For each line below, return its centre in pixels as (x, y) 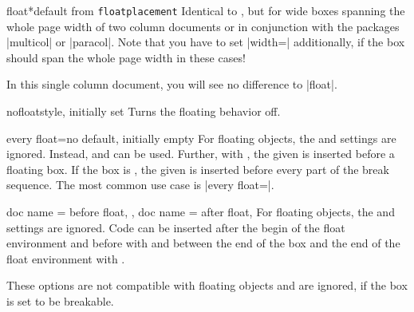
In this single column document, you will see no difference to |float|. (172, 84)
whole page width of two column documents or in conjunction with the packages (203, 26)
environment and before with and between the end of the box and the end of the (203, 243)
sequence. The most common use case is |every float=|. (140, 185)
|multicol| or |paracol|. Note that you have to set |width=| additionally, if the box (206, 42)
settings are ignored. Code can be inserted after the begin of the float (176, 227)
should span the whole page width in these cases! (126, 57)
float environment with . (66, 258)
